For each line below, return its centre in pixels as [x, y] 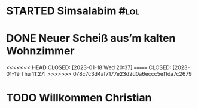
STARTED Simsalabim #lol [73, 11]
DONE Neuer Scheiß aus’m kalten [91, 38]
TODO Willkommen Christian [79, 98]
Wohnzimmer [40, 51]
